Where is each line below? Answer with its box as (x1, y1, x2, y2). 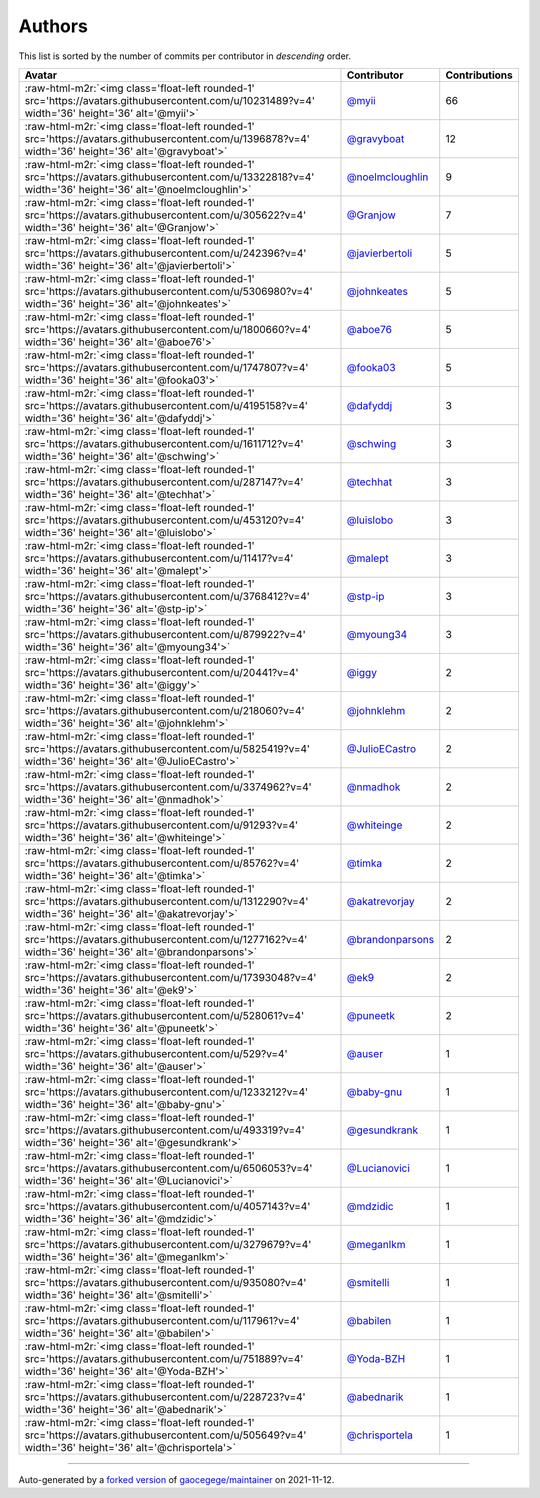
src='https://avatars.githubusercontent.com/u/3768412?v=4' (24, 589, 310, 603)
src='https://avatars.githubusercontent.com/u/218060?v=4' (24, 703, 305, 717)
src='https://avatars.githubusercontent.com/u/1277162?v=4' (24, 932, 308, 946)
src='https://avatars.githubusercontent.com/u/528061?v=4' (24, 1008, 305, 1022)
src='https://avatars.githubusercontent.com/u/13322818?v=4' (24, 170, 315, 184)
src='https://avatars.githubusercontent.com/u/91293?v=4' (24, 818, 299, 832)
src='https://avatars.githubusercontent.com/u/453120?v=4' (24, 513, 305, 527)
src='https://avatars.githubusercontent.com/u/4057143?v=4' (24, 1199, 311, 1213)
